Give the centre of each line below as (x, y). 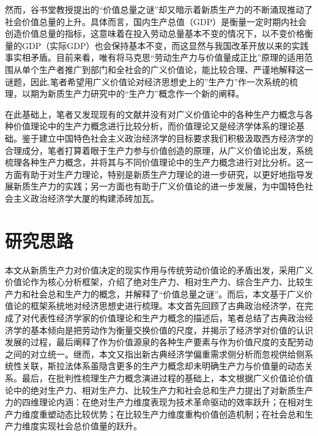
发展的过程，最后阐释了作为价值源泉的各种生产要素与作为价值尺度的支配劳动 (159, 342)
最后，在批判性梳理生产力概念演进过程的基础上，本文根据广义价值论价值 (167, 377)
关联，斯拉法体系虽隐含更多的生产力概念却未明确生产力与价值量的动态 (163, 366)
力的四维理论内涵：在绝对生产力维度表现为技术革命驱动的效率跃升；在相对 (155, 402)
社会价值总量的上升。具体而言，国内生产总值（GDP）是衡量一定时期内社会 (156, 21)
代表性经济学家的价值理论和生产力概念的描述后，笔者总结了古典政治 (167, 318)
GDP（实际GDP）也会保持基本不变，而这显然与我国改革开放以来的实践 (165, 45)
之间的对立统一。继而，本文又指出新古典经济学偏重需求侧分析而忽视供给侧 (155, 354)
